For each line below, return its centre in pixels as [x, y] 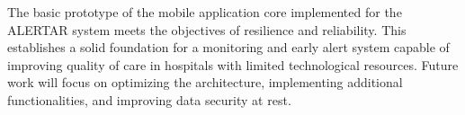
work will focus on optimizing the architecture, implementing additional [205, 82]
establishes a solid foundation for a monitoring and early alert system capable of [228, 47]
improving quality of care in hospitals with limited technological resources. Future [233, 64]
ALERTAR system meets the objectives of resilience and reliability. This [207, 29]
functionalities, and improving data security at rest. [149, 99]
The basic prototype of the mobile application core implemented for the [205, 12]
